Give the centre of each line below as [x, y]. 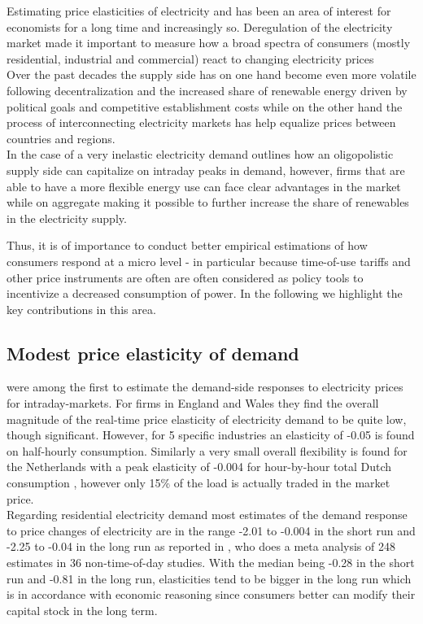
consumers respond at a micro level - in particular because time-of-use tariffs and [209, 261]
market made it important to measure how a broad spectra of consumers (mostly [209, 43]
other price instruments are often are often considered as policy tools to [185, 277]
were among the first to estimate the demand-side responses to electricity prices [205, 387]
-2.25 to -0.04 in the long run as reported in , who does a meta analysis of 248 [201, 546]
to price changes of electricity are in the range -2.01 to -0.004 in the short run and [211, 530]
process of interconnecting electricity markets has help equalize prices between [201, 122]
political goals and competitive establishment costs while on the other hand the [205, 106]
